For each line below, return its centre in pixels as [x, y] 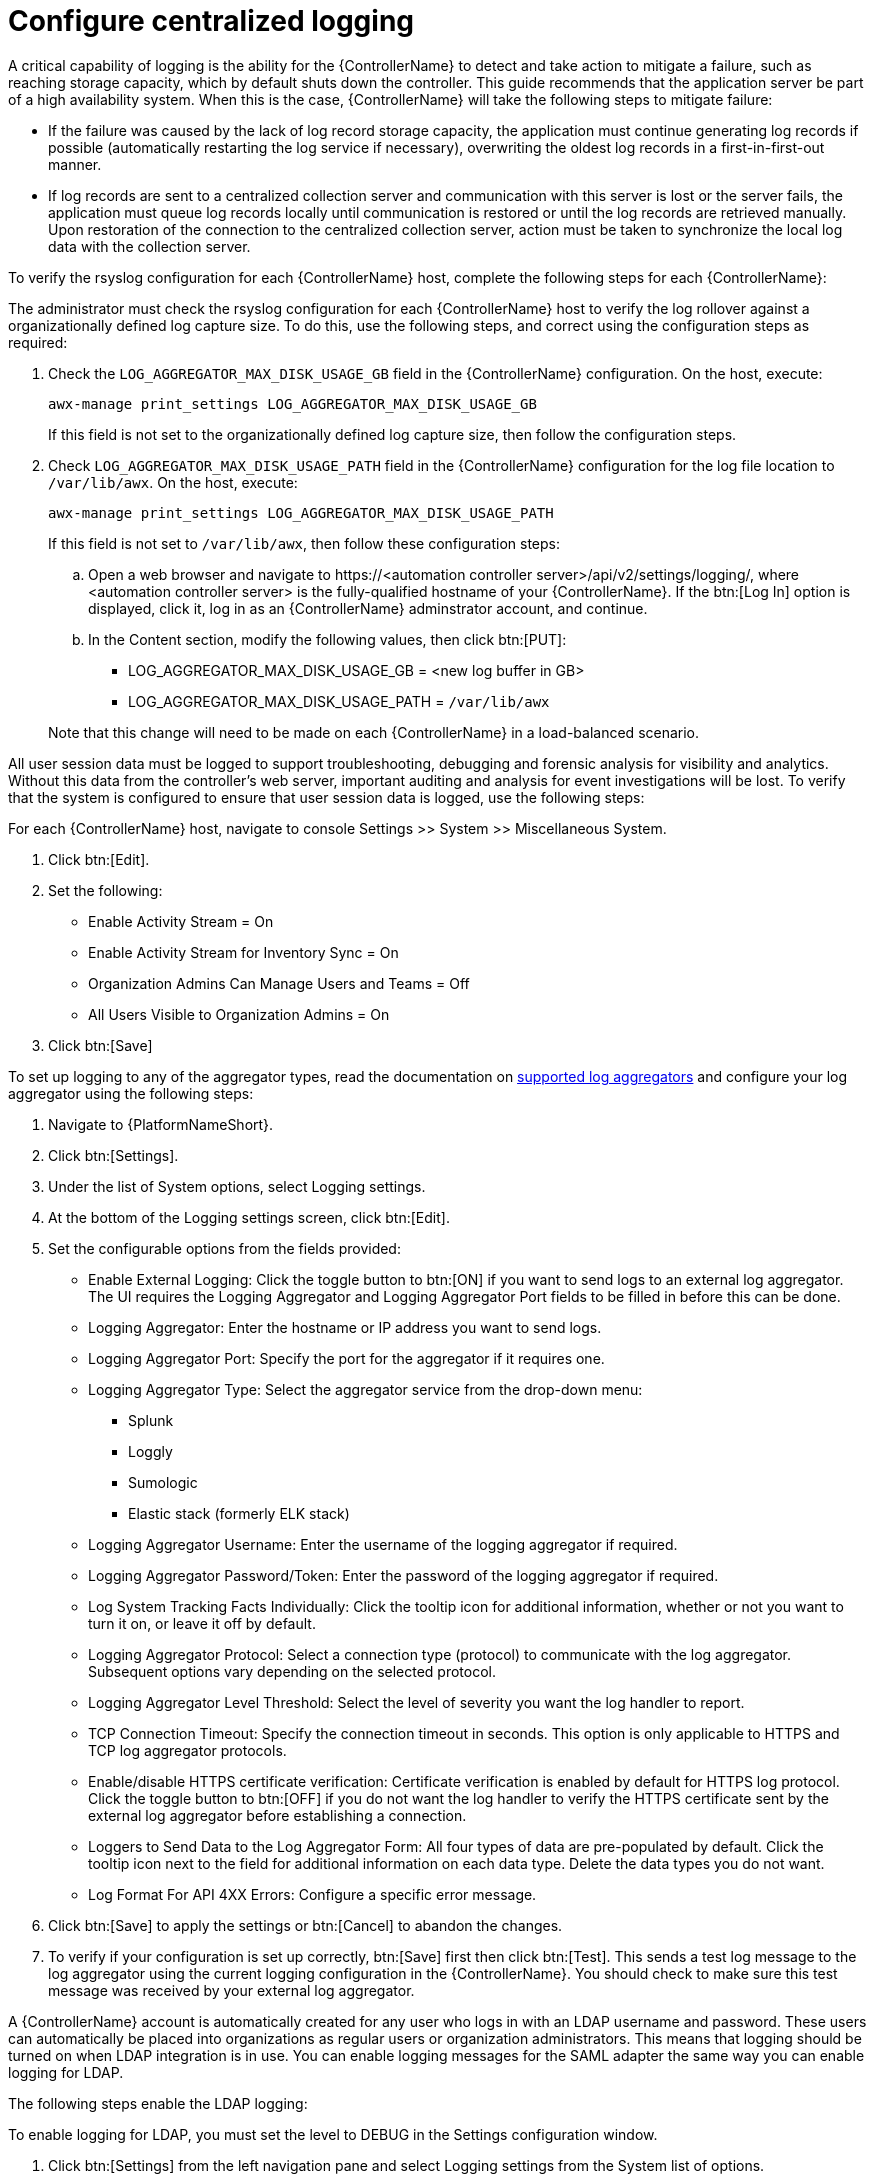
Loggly [150, 1451]
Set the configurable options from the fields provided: [224, 1248]
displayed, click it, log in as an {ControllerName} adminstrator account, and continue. [368, 608]
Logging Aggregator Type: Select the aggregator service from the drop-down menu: [365, 1389]
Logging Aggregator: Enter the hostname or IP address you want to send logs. [345, 1327]
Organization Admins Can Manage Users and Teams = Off [279, 983]
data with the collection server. [149, 246]
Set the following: [105, 890]
